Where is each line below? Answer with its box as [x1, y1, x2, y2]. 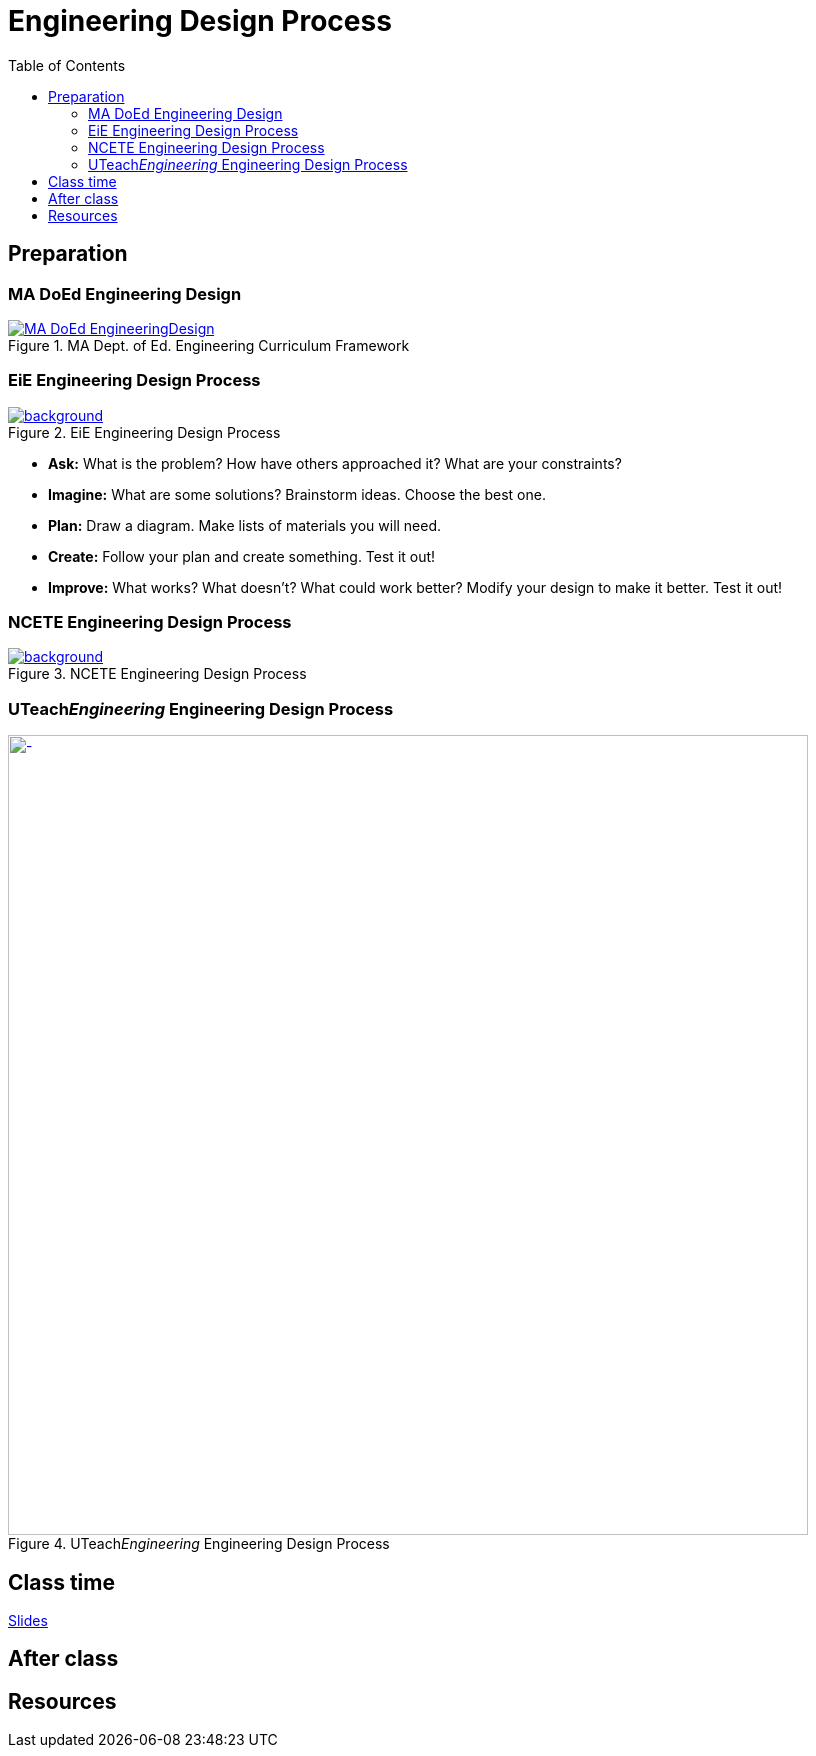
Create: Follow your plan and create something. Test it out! [48, 547, 436, 565]
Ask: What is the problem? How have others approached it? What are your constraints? [48, 454, 622, 472]
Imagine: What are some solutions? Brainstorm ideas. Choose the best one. [48, 485, 546, 503]
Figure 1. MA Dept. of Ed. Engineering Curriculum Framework [8, 336, 410, 354]
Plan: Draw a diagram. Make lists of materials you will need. [48, 516, 442, 534]
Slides [8, 1612, 48, 1630]
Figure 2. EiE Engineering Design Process [8, 423, 281, 441]
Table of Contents [8, 56, 126, 74]
